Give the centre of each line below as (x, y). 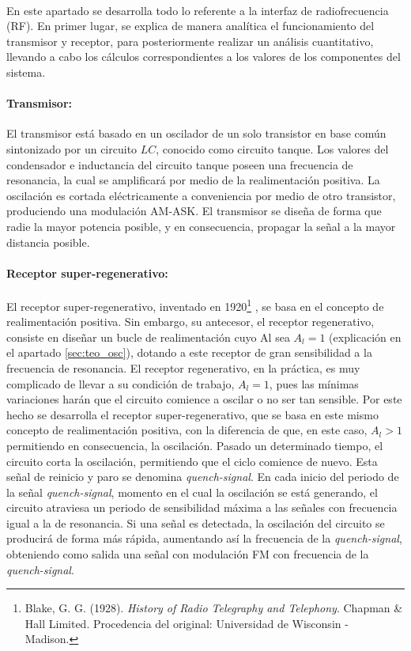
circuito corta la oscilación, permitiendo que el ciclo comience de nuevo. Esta (192, 461)
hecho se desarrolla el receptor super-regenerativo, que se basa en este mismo (192, 414)
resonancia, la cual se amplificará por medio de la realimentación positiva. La (193, 180)
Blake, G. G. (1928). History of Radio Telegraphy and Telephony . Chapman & (214, 608)
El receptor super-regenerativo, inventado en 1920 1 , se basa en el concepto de (195, 305)
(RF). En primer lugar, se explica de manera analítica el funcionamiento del (190, 26)
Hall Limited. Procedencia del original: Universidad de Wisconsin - (187, 623)
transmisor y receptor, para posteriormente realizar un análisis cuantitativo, (190, 41)
